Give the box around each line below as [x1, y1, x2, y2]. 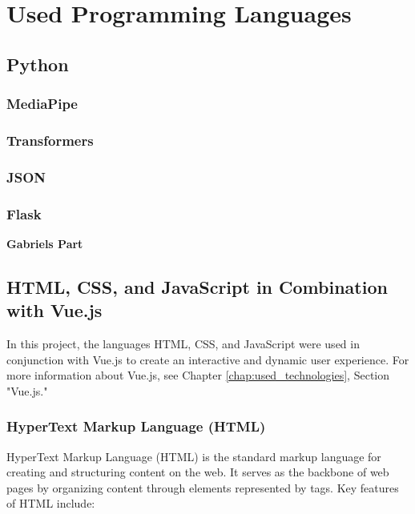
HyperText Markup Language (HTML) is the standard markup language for [6, 448, 381, 464]
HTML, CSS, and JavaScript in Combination [6, 274, 388, 299]
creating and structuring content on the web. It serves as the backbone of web [6, 464, 389, 480]
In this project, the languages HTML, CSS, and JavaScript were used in [6, 335, 360, 352]
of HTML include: [6, 495, 95, 512]
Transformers [6, 130, 94, 150]
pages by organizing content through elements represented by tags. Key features [6, 479, 399, 496]
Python [6, 51, 69, 76]
